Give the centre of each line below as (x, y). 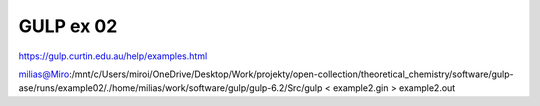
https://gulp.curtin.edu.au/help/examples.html (113, 56)
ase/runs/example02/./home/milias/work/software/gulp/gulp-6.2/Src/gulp (170, 88)
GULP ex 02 (68, 26)
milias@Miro (44, 74)
